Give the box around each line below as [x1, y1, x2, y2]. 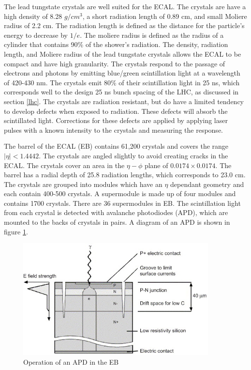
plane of [144, 160, 168, 170]
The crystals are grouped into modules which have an [4, 179, 162, 189]
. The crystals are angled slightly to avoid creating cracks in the [39, 150, 228, 160]
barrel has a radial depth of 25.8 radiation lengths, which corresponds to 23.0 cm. [4, 170, 246, 180]
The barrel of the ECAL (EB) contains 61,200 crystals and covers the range [4, 141, 229, 151]
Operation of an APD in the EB [23, 356, 119, 367]
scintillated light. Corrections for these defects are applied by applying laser [4, 115, 228, 125]
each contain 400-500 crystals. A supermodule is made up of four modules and [4, 188, 236, 199]
